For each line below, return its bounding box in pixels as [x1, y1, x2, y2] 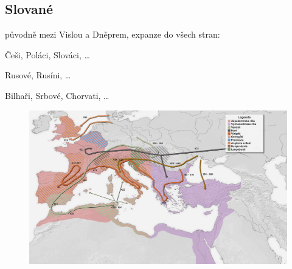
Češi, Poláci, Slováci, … [5, 48, 90, 61]
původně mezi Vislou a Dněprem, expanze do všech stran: [5, 28, 220, 41]
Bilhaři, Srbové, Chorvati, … [5, 89, 109, 101]
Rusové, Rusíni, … [5, 69, 71, 81]
